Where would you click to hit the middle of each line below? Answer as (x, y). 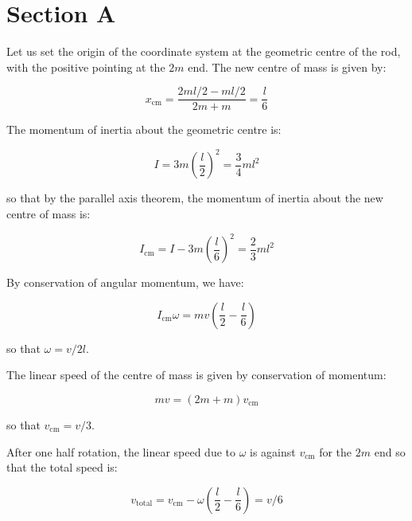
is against (273, 451)
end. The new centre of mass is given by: (287, 67)
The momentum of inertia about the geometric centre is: (144, 129)
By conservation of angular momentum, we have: (125, 282)
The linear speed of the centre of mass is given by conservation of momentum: (196, 375)
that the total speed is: (62, 467)
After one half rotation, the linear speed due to (121, 451)
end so (390, 451)
